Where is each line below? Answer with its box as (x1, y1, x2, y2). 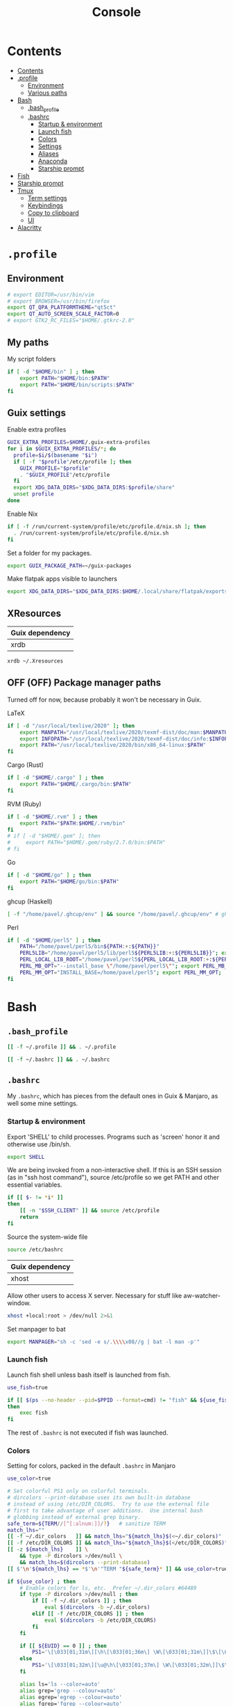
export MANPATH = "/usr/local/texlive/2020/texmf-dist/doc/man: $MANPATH (19, 729, 228, 736)
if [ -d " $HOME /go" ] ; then (7, 871, 92, 879)
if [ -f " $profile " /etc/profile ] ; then (13, 458, 132, 465)
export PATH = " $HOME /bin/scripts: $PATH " (19, 381, 135, 388)
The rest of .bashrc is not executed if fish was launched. (7, 1428, 169, 1437)
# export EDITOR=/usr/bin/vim (7, 291, 95, 298)
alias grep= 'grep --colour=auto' (19, 1687, 116, 1694)
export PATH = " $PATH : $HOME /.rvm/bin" (19, 819, 126, 827)
